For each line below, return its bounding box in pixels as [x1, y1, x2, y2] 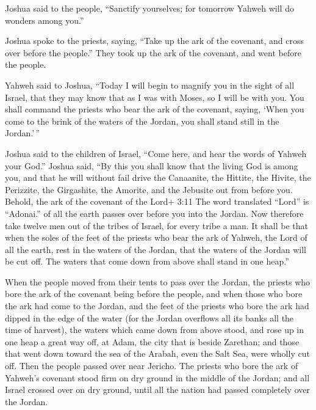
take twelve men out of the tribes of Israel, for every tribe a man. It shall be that [5, 219, 308, 232]
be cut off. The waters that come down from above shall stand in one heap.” [5, 255, 289, 268]
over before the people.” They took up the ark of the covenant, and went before [5, 46, 301, 59]
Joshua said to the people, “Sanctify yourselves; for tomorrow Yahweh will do [5, 2, 294, 14]
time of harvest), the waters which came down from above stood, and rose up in [5, 323, 304, 336]
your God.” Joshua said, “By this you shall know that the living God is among [5, 159, 298, 172]
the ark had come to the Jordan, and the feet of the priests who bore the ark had [5, 299, 309, 312]
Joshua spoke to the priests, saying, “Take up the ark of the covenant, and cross [5, 34, 304, 47]
